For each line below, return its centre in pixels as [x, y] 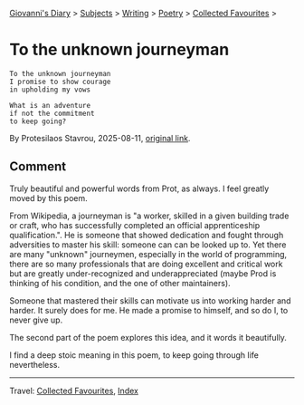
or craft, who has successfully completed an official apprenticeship [135, 225]
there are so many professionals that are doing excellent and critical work [146, 264]
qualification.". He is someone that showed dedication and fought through [147, 235]
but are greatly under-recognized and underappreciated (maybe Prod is [143, 273]
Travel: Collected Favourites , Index [74, 391]
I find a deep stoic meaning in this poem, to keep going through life [134, 355]
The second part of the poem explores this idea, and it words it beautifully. [148, 337]
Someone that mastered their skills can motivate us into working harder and [150, 300]
